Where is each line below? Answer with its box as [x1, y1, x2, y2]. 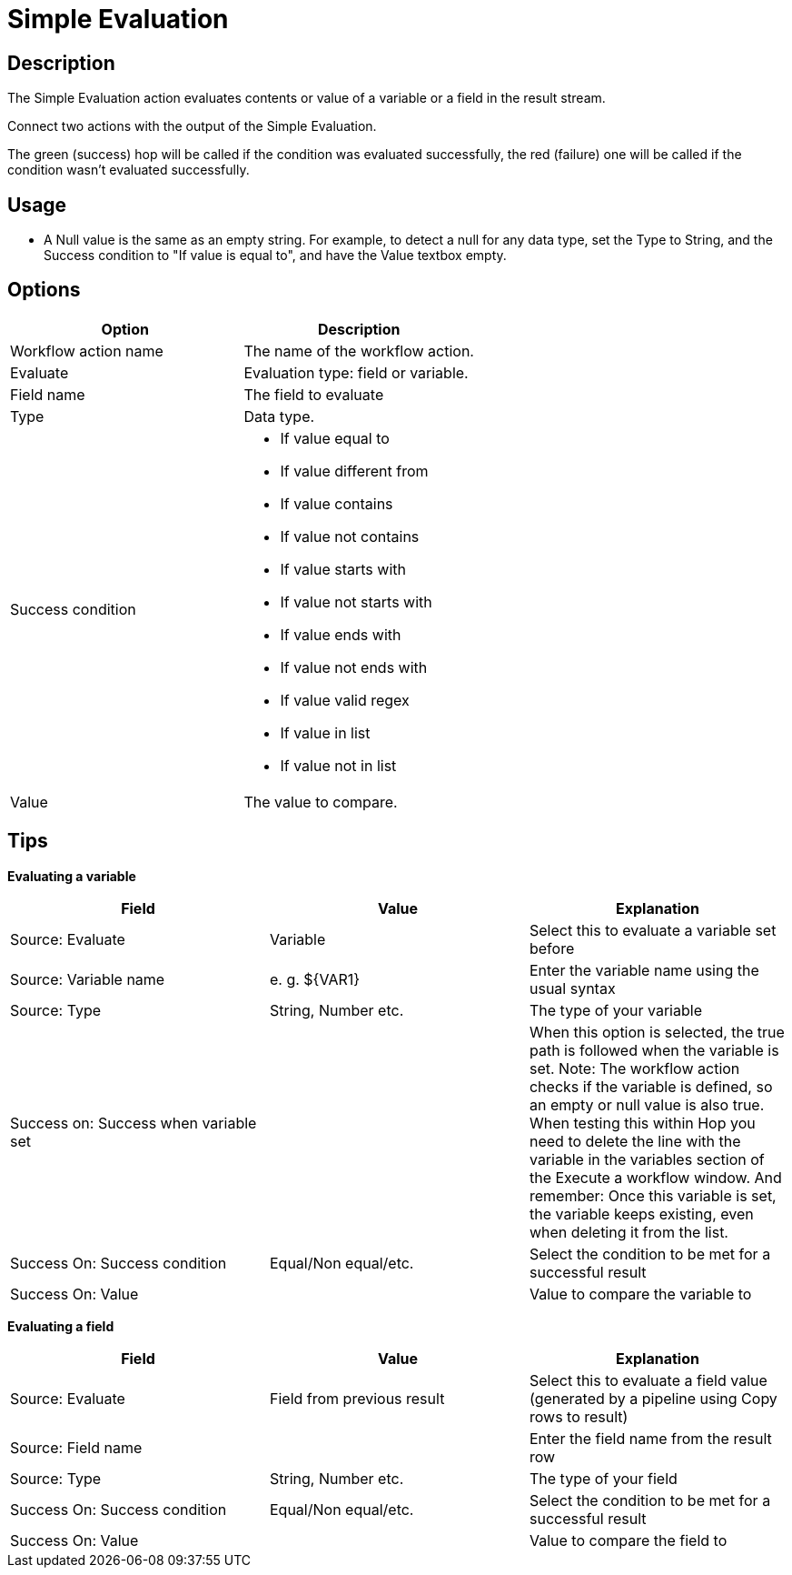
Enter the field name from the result [529, 1429, 772, 1448]
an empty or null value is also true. [529, 1095, 765, 1114]
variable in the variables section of [529, 1149, 765, 1169]
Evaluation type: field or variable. [243, 363, 469, 382]
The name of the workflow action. [243, 341, 474, 360]
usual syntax [529, 978, 616, 998]
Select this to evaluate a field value [529, 1370, 767, 1389]
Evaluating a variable [7, 868, 136, 884]
